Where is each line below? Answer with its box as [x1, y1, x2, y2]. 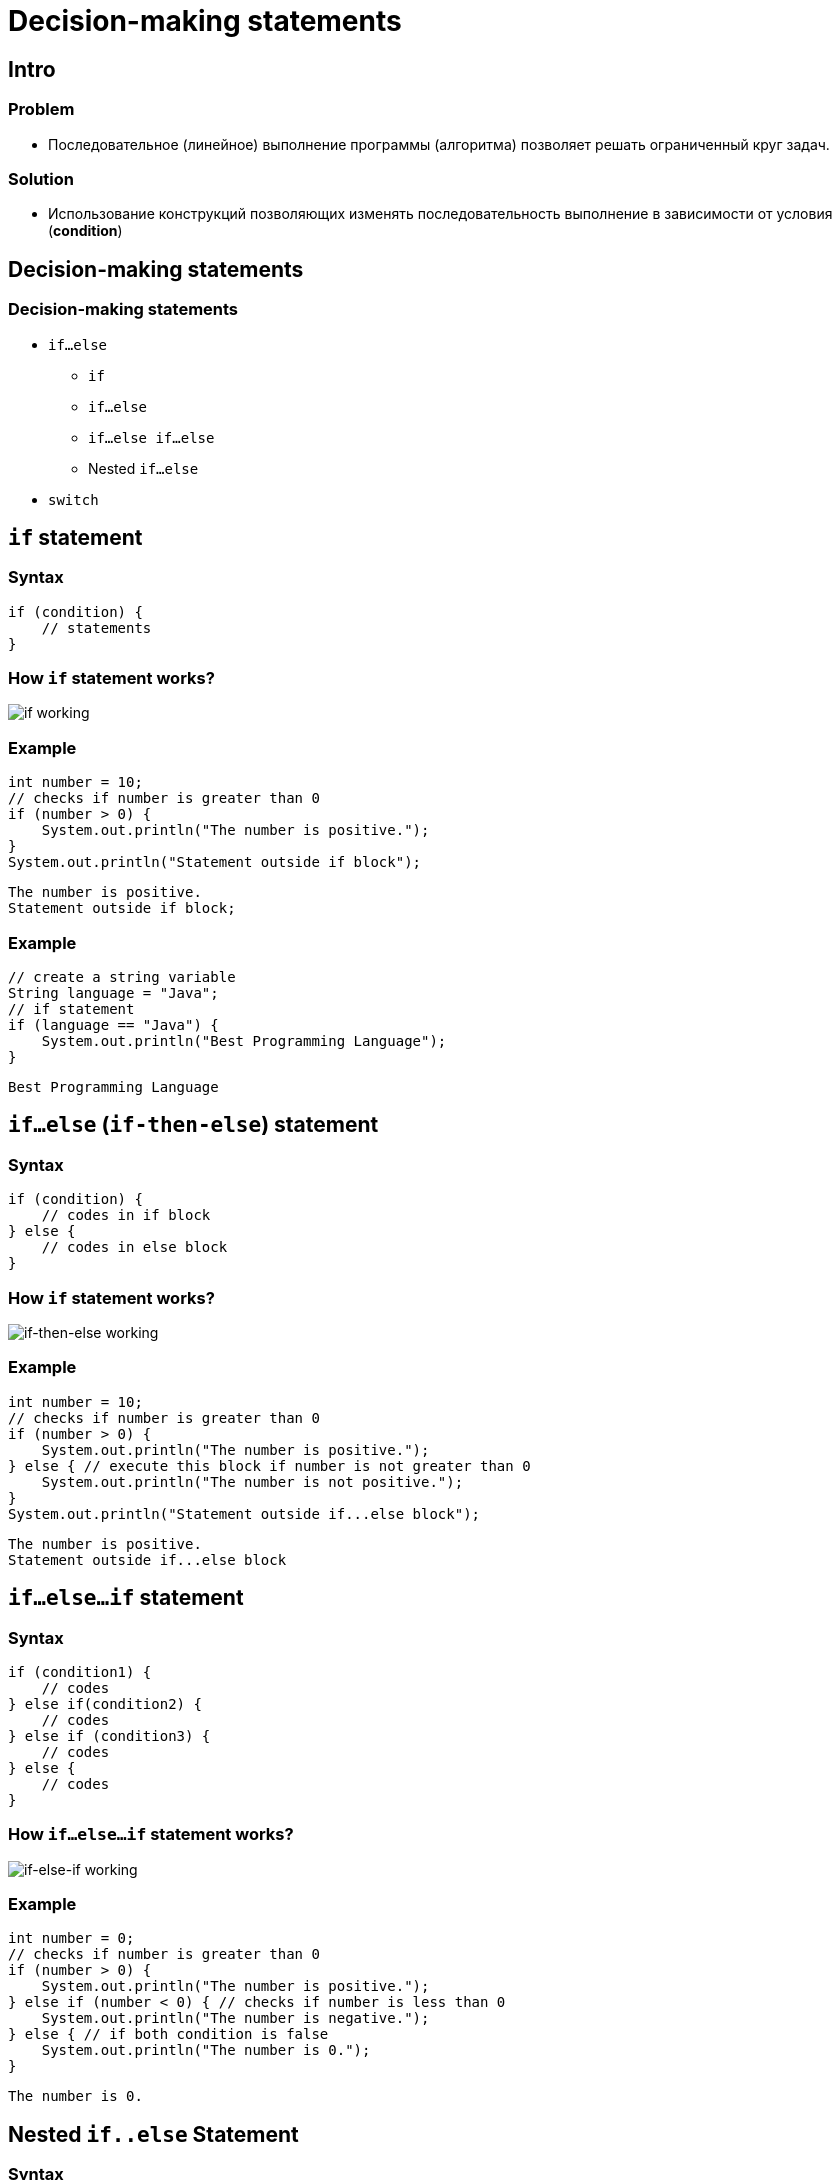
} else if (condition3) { [8, 1727, 211, 1744]
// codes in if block [41, 1207, 211, 1224]
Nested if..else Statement [8, 2121, 299, 2147]
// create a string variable [8, 968, 236, 985]
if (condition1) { [8, 1663, 152, 1680]
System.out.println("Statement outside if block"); [8, 854, 422, 871]
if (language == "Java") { [8, 1016, 219, 1033]
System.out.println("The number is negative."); [41, 2010, 430, 2027]
